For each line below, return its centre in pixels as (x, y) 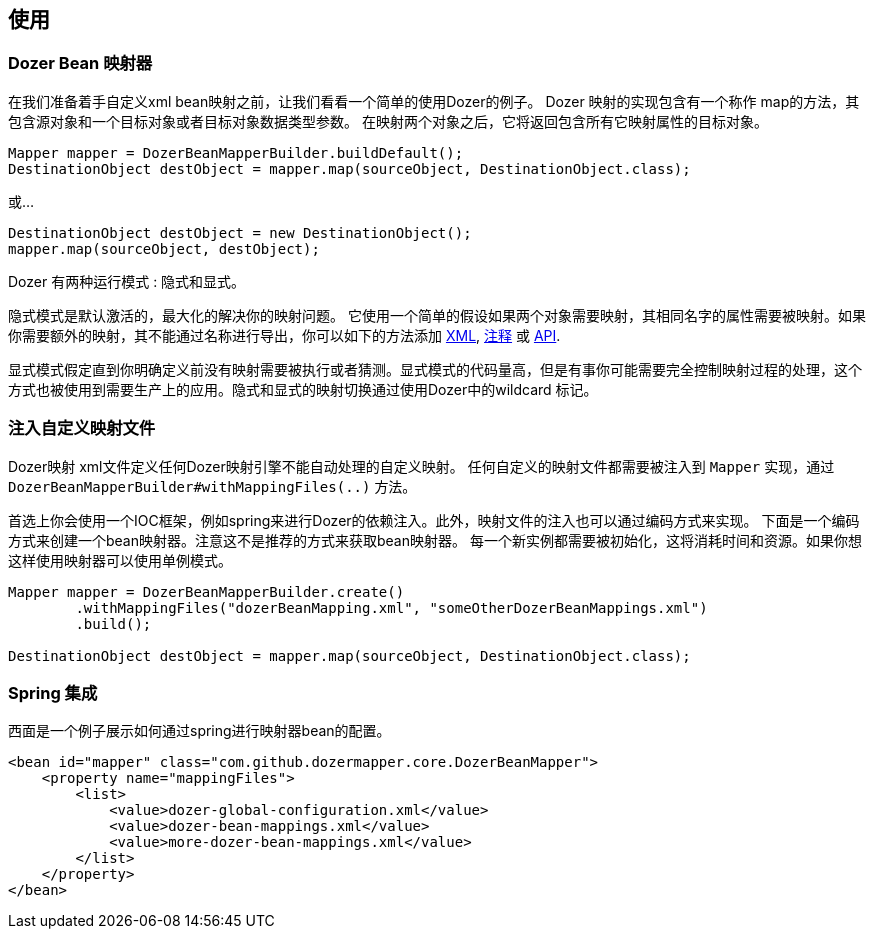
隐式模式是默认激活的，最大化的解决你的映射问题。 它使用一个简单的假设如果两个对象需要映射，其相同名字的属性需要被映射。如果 (437, 315)
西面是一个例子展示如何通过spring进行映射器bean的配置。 (199, 731)
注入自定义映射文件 (82, 428)
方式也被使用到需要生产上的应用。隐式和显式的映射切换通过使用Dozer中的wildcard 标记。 (303, 389)
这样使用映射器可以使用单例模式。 (120, 560)
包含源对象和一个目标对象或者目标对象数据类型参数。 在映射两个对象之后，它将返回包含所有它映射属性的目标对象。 (388, 121)
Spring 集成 (53, 692)
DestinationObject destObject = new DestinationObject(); (240, 232)
